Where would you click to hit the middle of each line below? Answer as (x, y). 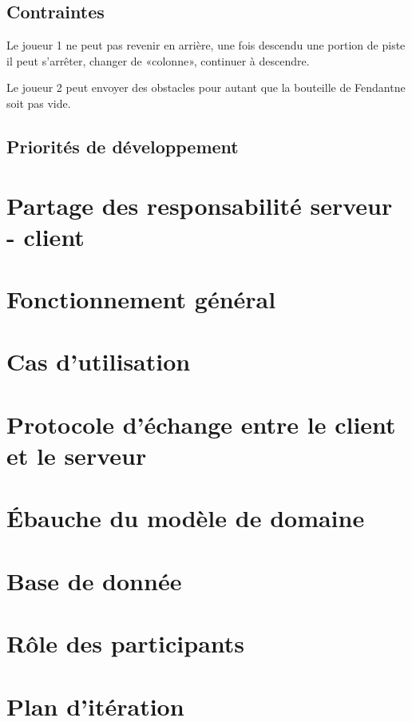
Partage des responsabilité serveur (200, 205)
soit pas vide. (39, 103)
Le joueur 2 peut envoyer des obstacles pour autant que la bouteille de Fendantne (206, 87)
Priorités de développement (123, 146)
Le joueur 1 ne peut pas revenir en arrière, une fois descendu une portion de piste (206, 45)
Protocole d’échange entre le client (201, 424)
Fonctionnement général (141, 299)
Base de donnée (94, 580)
